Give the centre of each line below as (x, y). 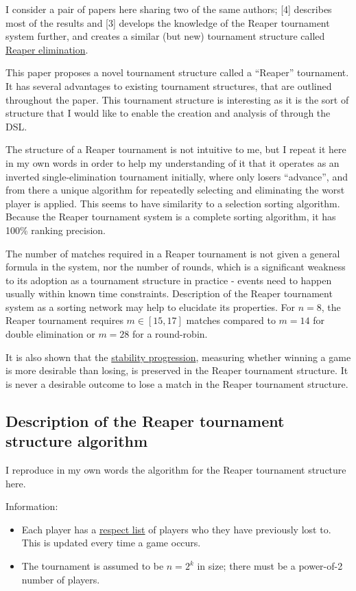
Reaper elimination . (47, 49)
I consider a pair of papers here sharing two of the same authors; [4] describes (169, 9)
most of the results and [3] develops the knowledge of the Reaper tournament (168, 22)
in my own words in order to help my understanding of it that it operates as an (173, 162)
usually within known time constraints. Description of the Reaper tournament (169, 293)
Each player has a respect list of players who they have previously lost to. (176, 529)
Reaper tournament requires (64, 320)
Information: (32, 506)
